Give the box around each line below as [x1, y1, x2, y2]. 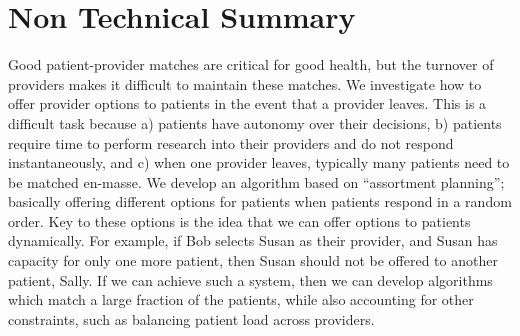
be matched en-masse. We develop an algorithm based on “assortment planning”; [8, 171, 505, 192]
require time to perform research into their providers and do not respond [8, 132, 454, 153]
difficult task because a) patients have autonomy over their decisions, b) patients [8, 112, 502, 133]
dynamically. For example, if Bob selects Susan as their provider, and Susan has [8, 230, 498, 251]
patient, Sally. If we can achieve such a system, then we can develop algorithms [8, 269, 493, 290]
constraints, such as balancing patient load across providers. [8, 308, 375, 329]
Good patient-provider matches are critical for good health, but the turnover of [8, 54, 494, 75]
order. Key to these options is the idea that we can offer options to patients [8, 210, 471, 231]
